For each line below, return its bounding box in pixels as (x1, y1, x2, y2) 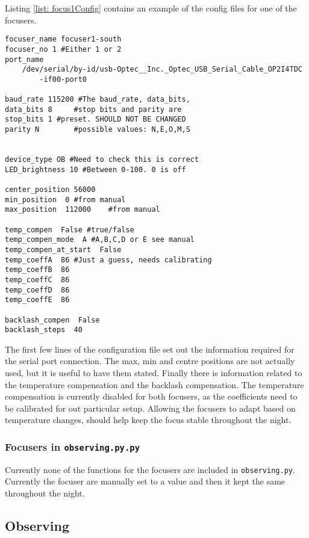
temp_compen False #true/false (5, 225, 134, 234)
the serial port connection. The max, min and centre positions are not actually (5, 354, 295, 367)
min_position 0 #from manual (5, 195, 126, 204)
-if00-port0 (39, 75, 87, 84)
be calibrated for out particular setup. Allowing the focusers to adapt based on (5, 401, 296, 414)
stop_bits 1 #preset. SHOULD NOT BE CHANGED (5, 115, 186, 124)
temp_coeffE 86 (5, 295, 70, 305)
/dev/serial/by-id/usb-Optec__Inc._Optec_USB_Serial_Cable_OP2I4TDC (22, 65, 302, 74)
